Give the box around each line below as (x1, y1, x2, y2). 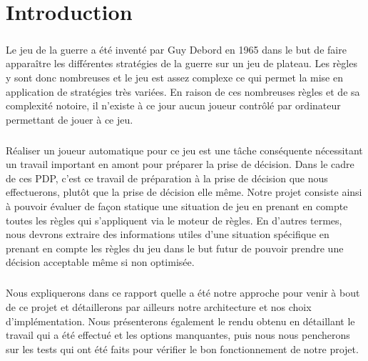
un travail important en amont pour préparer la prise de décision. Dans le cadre (6, 157, 354, 172)
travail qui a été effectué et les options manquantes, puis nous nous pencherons (6, 327, 350, 342)
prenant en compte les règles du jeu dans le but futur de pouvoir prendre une (6, 240, 344, 255)
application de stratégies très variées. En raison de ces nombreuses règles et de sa (6, 84, 360, 99)
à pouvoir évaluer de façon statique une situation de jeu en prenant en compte (6, 199, 348, 214)
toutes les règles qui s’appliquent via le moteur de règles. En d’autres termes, (6, 212, 342, 227)
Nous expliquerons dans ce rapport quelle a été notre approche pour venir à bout (6, 285, 360, 300)
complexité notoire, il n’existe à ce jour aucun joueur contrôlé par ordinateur (6, 98, 341, 113)
